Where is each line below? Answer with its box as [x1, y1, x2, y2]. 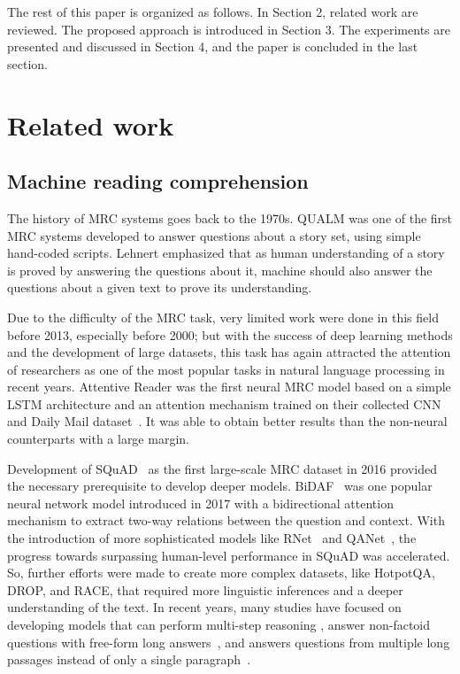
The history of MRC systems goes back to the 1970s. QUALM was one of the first [7, 208, 453, 227]
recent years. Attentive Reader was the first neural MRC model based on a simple [7, 377, 451, 396]
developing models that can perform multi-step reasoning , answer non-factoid [7, 616, 431, 634]
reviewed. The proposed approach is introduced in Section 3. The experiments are [7, 19, 450, 38]
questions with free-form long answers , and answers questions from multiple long [7, 632, 450, 651]
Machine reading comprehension [7, 167, 309, 195]
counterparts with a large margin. [7, 430, 189, 448]
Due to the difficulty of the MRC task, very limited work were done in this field [7, 307, 439, 326]
